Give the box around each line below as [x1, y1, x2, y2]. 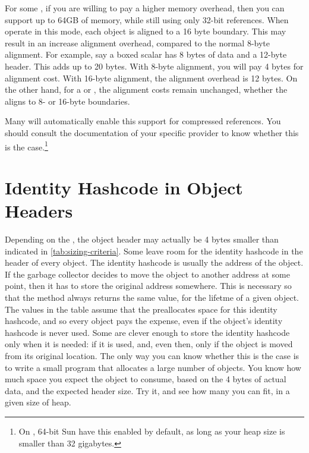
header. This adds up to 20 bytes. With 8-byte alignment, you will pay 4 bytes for [5, 59, 304, 72]
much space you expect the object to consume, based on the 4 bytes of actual [5, 373, 286, 385]
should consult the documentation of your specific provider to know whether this [5, 126, 299, 139]
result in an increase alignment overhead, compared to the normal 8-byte [5, 36, 270, 49]
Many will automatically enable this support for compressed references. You [5, 115, 281, 127]
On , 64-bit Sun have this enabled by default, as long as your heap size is [18, 425, 285, 437]
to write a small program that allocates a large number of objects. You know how [5, 361, 301, 373]
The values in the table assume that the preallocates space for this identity [5, 303, 278, 315]
